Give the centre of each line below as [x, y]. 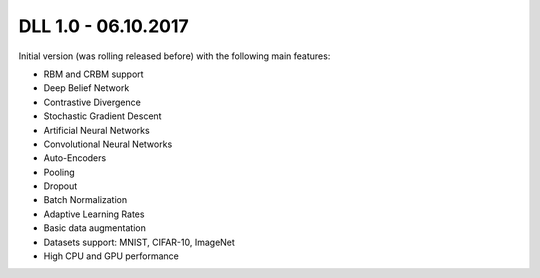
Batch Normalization [85, 200]
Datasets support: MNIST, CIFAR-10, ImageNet [139, 242]
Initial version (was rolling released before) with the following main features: [174, 56]
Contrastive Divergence [92, 102]
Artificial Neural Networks [96, 130]
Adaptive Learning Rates [94, 214]
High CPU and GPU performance [111, 256]
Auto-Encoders [75, 158]
